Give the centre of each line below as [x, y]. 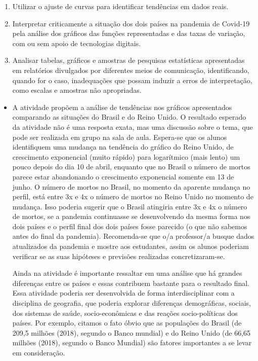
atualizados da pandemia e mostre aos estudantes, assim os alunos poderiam [131, 246]
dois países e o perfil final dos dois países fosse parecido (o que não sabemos [130, 226]
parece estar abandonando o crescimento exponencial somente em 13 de [123, 176]
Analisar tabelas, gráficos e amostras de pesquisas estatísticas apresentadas [128, 60]
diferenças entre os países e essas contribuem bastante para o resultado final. [131, 283]
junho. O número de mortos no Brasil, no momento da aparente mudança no [131, 186]
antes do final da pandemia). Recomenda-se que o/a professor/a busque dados [133, 236]
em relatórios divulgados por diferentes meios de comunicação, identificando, [131, 70]
